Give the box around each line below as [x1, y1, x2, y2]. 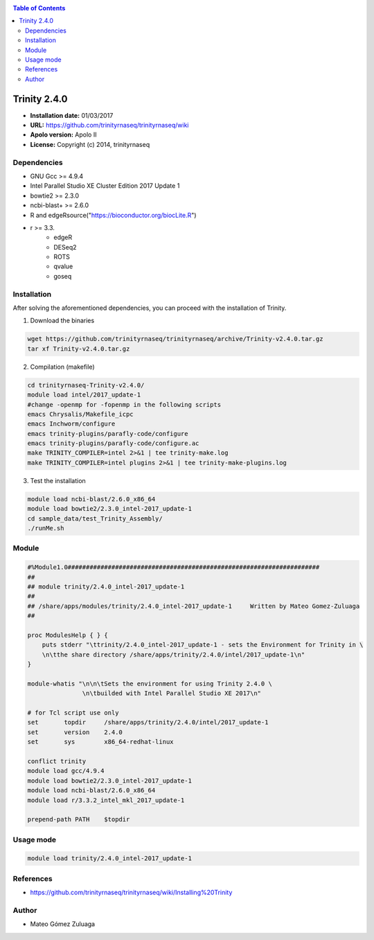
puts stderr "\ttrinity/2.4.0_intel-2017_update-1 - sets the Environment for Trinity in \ [42, 641, 364, 649]
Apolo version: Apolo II [30, 130, 97, 139]
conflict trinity [27, 757, 87, 765]
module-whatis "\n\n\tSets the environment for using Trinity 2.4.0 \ [27, 679, 273, 688]
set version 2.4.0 [27, 728, 123, 736]
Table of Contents [12, 4, 66, 12]
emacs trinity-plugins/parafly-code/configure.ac [27, 439, 199, 447]
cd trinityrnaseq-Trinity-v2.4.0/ [27, 381, 145, 389]
